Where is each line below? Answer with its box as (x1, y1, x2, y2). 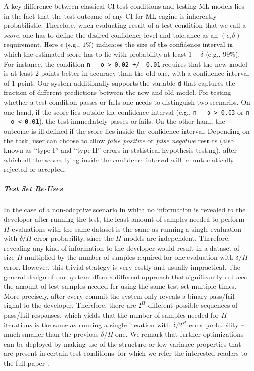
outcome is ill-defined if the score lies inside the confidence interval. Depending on (4, 125, 250, 136)
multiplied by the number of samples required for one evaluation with (24, 252, 233, 262)
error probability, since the (34, 233, 114, 243)
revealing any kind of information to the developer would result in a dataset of (4, 242, 240, 253)
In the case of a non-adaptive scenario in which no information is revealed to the (4, 204, 246, 214)
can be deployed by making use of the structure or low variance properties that (4, 338, 241, 348)
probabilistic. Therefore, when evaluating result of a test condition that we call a (4, 20, 246, 30)
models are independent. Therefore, (123, 233, 230, 243)
